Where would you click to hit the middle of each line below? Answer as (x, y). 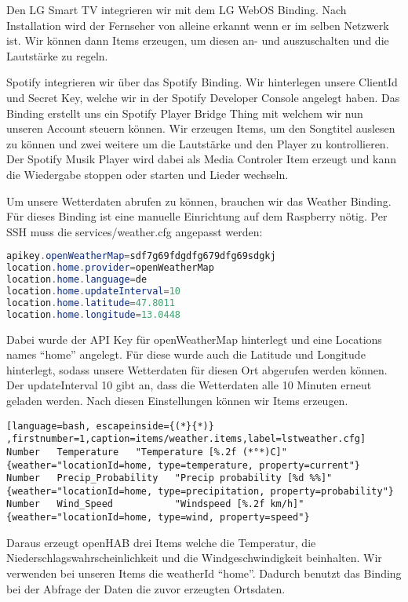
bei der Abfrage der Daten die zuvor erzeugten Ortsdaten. (146, 588)
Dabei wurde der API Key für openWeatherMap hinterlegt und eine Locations (194, 339)
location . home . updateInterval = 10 (93, 291)
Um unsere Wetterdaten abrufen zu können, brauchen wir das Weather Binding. (199, 201)
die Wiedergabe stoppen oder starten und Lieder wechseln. (148, 174)
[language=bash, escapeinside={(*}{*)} (110, 426)
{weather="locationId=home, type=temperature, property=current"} (184, 465)
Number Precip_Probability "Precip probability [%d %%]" (169, 478)
